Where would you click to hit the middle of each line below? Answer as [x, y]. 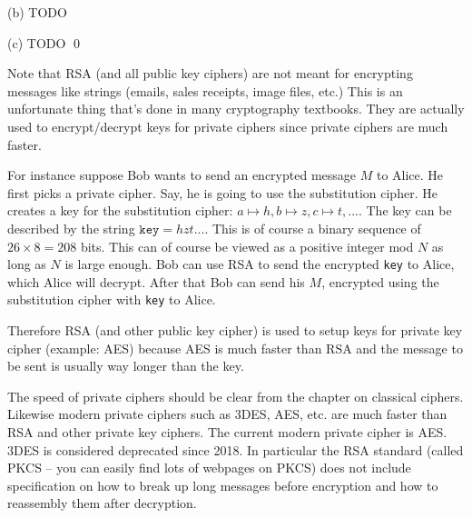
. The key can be [405, 210]
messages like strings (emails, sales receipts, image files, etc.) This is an [205, 90]
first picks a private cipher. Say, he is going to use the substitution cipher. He [222, 192]
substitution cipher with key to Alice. [112, 299]
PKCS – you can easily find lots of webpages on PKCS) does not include [209, 468]
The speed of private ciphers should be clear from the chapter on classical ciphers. [236, 396]
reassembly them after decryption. [102, 503]
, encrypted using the [380, 281]
